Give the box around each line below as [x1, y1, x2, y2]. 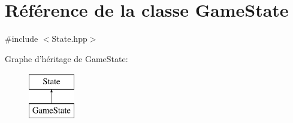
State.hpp [52, 32, 87, 45]
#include [5, 32, 38, 45]
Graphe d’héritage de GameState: [5, 52, 128, 64]
